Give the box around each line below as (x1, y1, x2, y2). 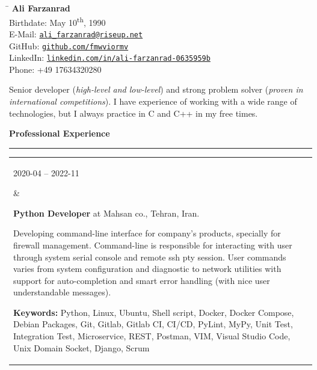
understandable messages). (13, 286, 111, 298)
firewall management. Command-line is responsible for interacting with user (13, 238, 292, 251)
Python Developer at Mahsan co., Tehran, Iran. (13, 206, 200, 219)
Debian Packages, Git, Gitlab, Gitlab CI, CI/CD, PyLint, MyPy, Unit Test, (13, 318, 293, 330)
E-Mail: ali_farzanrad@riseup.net (9, 27, 143, 40)
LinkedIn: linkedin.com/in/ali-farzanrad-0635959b (9, 51, 211, 64)
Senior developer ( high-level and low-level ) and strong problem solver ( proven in (9, 83, 303, 96)
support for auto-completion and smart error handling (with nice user (13, 274, 270, 286)
